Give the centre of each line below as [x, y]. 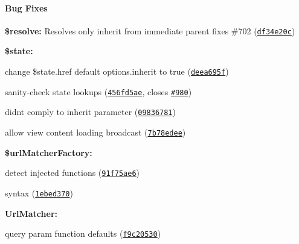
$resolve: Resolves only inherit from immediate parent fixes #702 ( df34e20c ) [150, 30]
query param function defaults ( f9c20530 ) [83, 233]
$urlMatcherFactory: [49, 152]
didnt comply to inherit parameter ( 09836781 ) [90, 112]
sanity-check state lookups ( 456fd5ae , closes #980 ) [98, 91]
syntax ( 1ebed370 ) [39, 192]
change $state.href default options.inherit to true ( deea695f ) [117, 71]
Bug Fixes [26, 8]
